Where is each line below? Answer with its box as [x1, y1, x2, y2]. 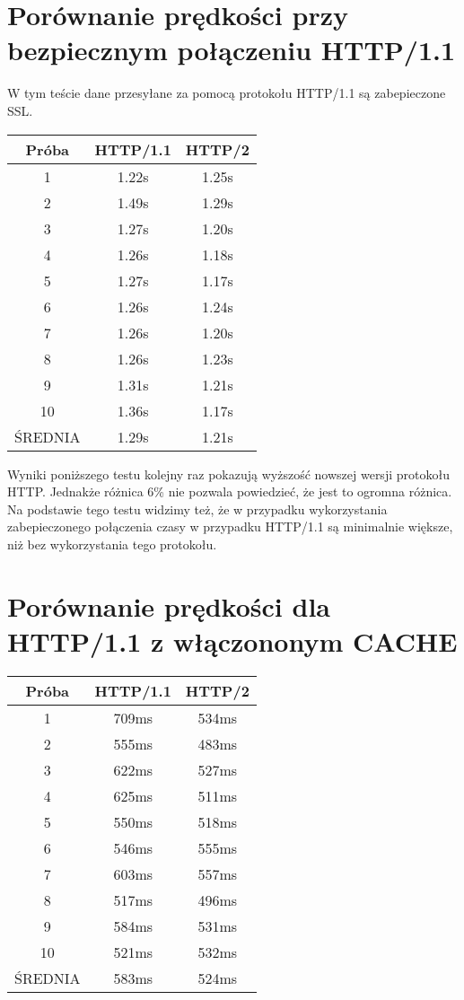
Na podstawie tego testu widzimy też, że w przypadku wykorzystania [7, 499, 388, 518]
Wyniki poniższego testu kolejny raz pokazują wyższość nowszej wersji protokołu [7, 464, 450, 483]
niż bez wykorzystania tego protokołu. [7, 534, 217, 553]
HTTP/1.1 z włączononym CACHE [7, 622, 458, 659]
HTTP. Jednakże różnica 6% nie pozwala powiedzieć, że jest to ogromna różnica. [7, 482, 452, 501]
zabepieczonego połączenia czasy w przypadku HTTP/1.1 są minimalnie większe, [7, 517, 453, 536]
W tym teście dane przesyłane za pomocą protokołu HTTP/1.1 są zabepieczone [7, 83, 446, 102]
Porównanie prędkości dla [7, 587, 330, 624]
